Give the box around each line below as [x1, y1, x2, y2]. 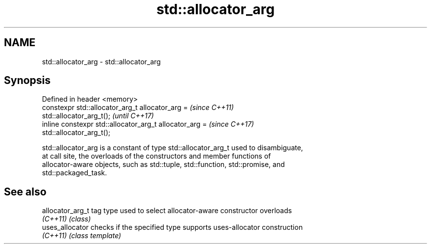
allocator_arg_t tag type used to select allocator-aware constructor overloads [42, 206, 292, 215]
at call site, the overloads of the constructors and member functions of [42, 152, 271, 161]
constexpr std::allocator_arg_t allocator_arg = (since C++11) [42, 103, 234, 112]
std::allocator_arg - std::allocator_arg [42, 57, 161, 66]
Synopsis [4, 74, 51, 87]
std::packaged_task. [42, 168, 107, 177]
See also [4, 185, 47, 198]
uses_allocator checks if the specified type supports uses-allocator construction [42, 223, 303, 232]
